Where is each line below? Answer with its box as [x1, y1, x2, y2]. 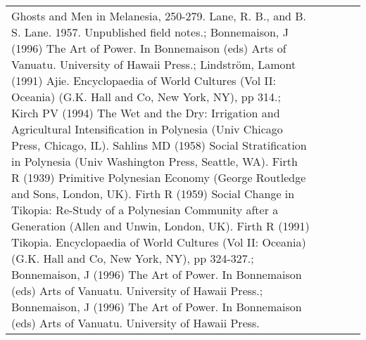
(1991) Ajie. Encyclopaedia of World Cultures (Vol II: [11, 72, 277, 89]
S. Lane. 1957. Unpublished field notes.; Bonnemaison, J [11, 24, 289, 40]
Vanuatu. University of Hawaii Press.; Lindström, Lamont [11, 56, 296, 72]
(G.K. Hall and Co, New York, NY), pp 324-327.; [11, 250, 254, 266]
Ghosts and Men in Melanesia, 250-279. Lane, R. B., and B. [11, 8, 307, 24]
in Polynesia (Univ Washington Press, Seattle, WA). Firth [11, 153, 298, 169]
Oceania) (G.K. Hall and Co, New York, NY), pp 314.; [11, 89, 281, 105]
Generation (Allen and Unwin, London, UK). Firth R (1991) [11, 218, 310, 234]
